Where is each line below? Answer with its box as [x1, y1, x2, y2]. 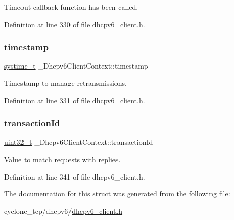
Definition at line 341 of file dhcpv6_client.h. [4, 171, 145, 182]
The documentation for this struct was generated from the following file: [4, 188, 230, 199]
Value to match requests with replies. [4, 154, 121, 164]
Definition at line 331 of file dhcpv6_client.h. [4, 95, 145, 105]
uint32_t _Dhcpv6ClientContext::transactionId [4, 137, 153, 147]
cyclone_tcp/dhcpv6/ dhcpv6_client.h [4, 205, 123, 216]
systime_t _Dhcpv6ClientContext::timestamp [4, 60, 148, 71]
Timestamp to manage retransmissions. [4, 78, 127, 88]
